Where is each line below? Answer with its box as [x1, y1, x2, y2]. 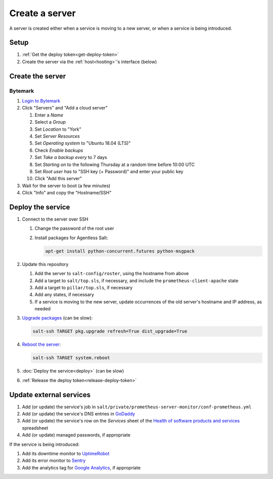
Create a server [9, 8, 76, 19]
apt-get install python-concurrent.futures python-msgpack [45, 248, 195, 254]
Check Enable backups [34, 147, 83, 153]
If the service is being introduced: [9, 441, 80, 447]
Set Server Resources [34, 133, 80, 139]
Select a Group [34, 119, 66, 125]
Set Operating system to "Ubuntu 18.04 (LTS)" [34, 140, 131, 146]
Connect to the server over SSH [22, 216, 88, 222]
